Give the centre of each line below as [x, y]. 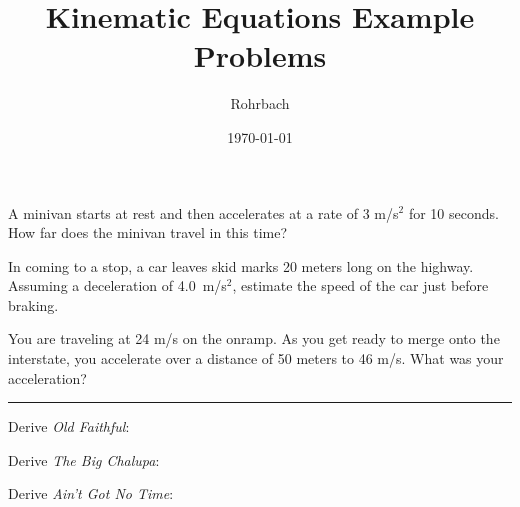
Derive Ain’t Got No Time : [91, 493]
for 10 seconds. [453, 212]
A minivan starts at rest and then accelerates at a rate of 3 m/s [203, 212]
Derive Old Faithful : [69, 426]
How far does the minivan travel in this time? [148, 232]
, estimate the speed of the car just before [360, 285]
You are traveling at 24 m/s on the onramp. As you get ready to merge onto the [254, 338]
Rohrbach [260, 103]
